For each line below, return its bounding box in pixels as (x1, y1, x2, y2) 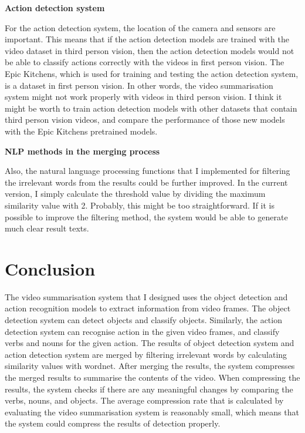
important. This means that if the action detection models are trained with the (5, 33, 289, 45)
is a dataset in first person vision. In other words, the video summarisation (5, 79, 273, 91)
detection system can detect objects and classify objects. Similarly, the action (5, 314, 282, 325)
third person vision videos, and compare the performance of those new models (5, 113, 285, 126)
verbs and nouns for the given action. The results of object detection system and (5, 337, 294, 349)
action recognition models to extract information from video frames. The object (5, 302, 291, 314)
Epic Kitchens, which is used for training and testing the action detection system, (5, 67, 299, 79)
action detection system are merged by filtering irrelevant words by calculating (5, 348, 287, 360)
